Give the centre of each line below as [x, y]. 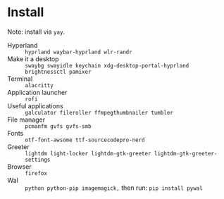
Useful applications [35, 105]
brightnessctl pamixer [58, 72]
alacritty [39, 85]
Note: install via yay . [36, 32]
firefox [36, 173]
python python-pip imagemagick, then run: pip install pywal [114, 188]
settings [38, 160]
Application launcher [37, 92]
